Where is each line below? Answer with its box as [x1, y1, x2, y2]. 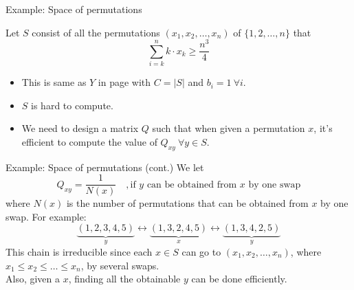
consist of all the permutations [32, 25, 160, 39]
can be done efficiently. [191, 271, 287, 286]
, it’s [313, 121, 333, 135]
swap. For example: [5, 209, 87, 223]
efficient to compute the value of [21, 134, 157, 148]
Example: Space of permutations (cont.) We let [5, 159, 204, 174]
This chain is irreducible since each [5, 244, 153, 258]
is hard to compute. [31, 98, 113, 112]
